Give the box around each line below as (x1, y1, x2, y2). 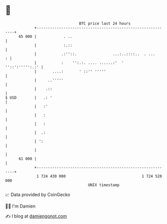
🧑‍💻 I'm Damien (5, 203, 36, 209)
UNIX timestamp (87, 182, 120, 188)
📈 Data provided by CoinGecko (5, 192, 70, 198)
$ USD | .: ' (5, 95, 52, 100)
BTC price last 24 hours (79, 21, 131, 26)
